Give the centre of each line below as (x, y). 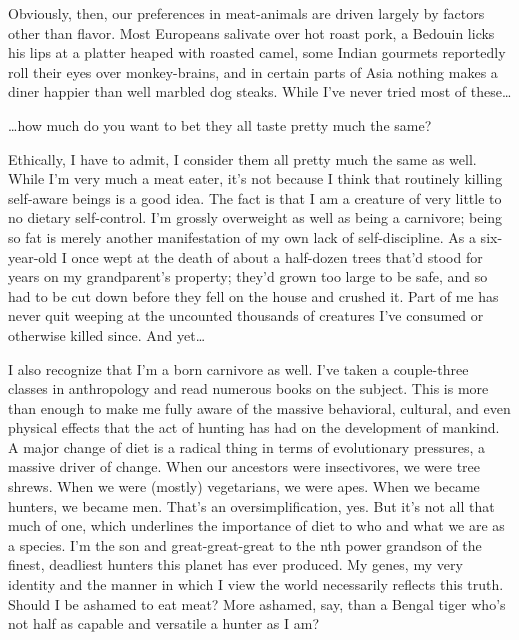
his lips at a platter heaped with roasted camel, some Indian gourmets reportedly (257, 52)
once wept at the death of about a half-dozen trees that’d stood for (277, 256)
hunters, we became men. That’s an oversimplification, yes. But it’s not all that (251, 505)
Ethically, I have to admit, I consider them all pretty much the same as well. (242, 158)
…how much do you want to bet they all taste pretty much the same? (220, 124)
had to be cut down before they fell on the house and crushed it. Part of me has (253, 295)
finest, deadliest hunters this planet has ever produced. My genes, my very (235, 564)
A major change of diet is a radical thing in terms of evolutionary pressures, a (247, 446)
